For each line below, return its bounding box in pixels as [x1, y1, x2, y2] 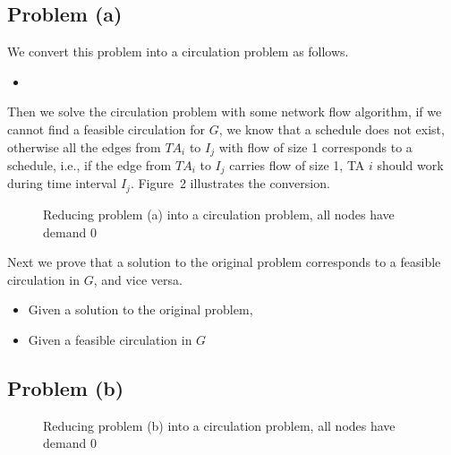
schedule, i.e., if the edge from [7, 156, 172, 175]
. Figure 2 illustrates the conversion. [130, 174, 330, 193]
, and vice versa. [93, 270, 183, 288]
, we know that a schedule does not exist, [218, 119, 445, 138]
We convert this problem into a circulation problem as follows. [7, 42, 349, 61]
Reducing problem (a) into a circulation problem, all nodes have [43, 204, 395, 223]
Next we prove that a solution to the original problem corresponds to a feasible [7, 253, 441, 271]
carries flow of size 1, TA [229, 156, 365, 175]
